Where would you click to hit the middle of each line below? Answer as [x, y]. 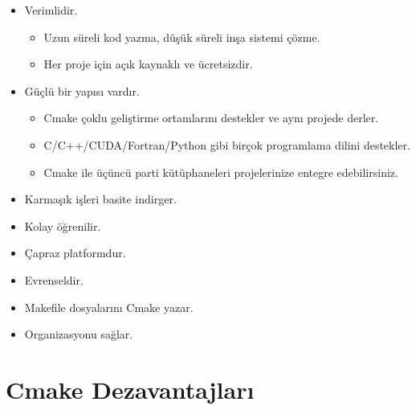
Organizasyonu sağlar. [79, 334]
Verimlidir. [51, 10]
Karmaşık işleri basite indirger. [100, 199]
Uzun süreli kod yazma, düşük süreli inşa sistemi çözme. [182, 37]
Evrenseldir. [54, 279]
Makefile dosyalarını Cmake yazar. [109, 307]
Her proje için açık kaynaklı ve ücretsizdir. [148, 64]
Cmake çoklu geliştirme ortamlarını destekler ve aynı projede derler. [211, 118]
